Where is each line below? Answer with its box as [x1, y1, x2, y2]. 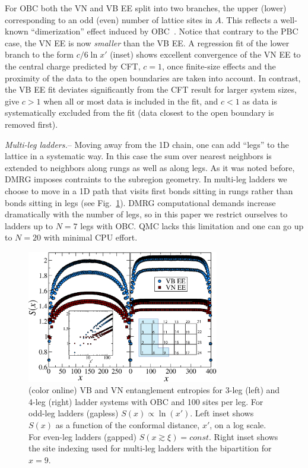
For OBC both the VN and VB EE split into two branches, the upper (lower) [5, 2, 287, 14]
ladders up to [5, 219, 53, 232]
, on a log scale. [209, 418, 266, 431]
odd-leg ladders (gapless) [28, 407, 119, 419]
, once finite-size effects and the [161, 59, 276, 72]
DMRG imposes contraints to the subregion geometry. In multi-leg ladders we [5, 173, 287, 185]
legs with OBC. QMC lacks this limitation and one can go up [80, 219, 304, 232]
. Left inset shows [190, 407, 254, 419]
